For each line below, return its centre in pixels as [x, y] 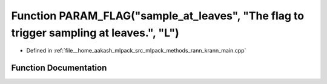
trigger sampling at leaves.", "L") [95, 33]
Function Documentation [59, 68]
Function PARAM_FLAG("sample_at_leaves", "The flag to [158, 16]
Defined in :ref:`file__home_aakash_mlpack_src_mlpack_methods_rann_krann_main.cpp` [136, 51]
